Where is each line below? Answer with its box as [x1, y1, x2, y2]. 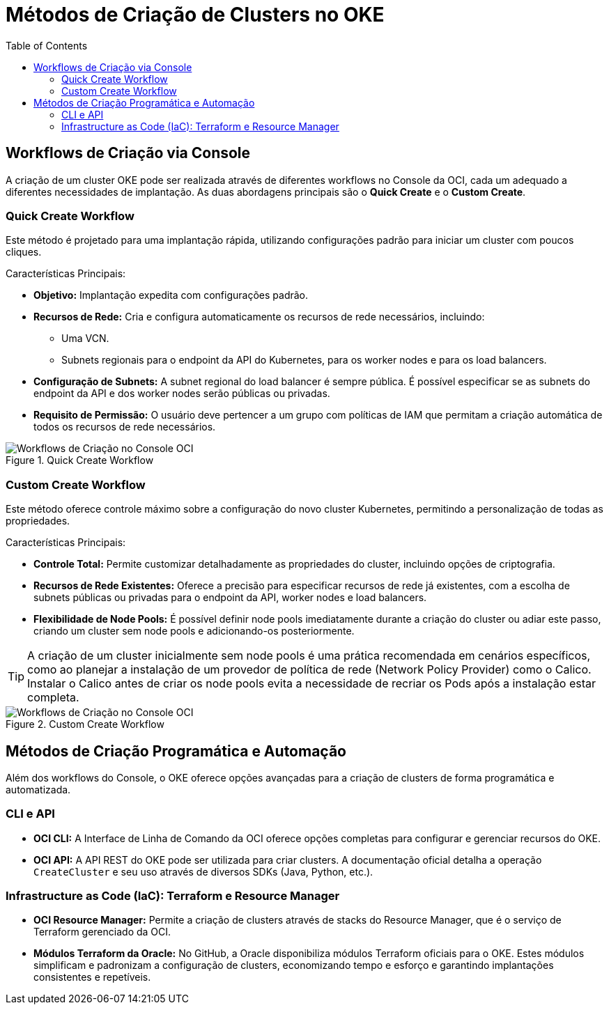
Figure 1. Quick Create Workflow [6, 454, 154, 467]
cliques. [6, 246, 42, 258]
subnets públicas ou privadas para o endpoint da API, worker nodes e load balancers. [33, 591, 427, 604]
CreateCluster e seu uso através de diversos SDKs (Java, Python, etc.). [33, 865, 373, 878]
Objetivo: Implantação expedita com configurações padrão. [33, 289, 309, 302]
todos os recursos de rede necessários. [33, 421, 216, 433]
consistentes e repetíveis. [33, 971, 151, 984]
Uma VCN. [61, 332, 109, 345]
